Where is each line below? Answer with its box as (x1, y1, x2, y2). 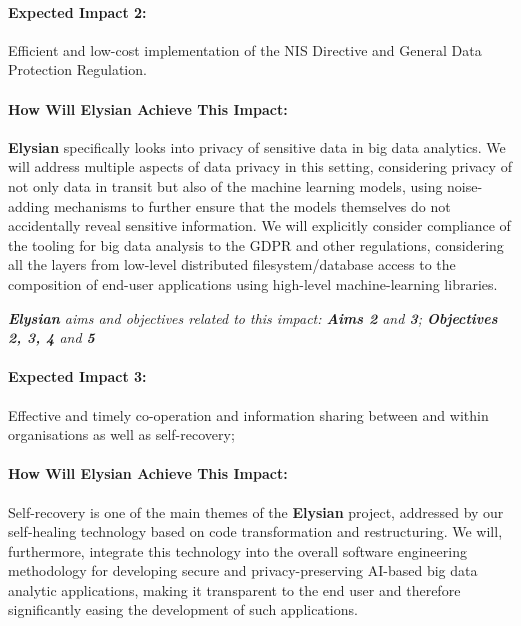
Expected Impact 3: (8, 366, 147, 387)
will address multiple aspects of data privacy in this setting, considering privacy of (8, 156, 512, 177)
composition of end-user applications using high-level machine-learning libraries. (8, 273, 498, 294)
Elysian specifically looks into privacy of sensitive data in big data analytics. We (8, 136, 506, 157)
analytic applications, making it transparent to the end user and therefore (8, 579, 461, 600)
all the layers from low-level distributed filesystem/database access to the (8, 254, 456, 275)
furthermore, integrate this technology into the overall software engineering (8, 540, 467, 561)
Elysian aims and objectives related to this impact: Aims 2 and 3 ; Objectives (8, 307, 498, 328)
